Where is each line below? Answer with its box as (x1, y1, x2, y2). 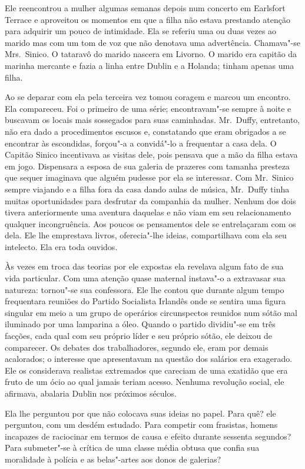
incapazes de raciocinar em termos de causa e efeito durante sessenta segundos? (5, 430, 291, 442)
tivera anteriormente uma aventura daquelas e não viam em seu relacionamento (5, 206, 291, 218)
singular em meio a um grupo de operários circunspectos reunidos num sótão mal (5, 306, 297, 318)
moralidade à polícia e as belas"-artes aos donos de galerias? (5, 453, 221, 465)
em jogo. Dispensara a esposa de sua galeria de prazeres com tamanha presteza (5, 159, 290, 172)
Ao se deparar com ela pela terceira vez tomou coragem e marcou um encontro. (5, 91, 291, 103)
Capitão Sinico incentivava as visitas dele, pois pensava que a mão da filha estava (5, 148, 298, 161)
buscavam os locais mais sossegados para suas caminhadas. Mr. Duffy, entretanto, (5, 114, 300, 126)
